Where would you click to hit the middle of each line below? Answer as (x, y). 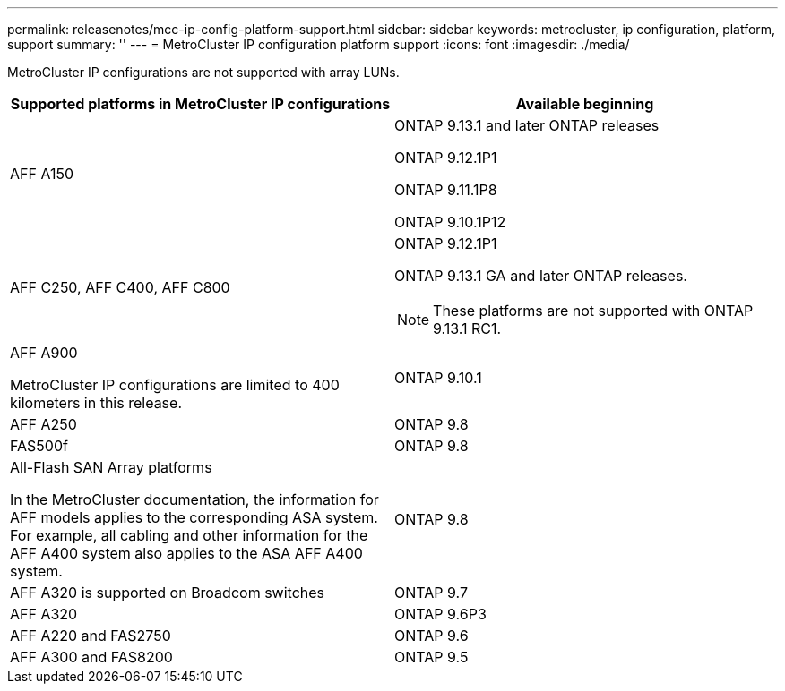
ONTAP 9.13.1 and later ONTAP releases (527, 125)
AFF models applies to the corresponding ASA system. (194, 517)
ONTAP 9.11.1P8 (446, 190)
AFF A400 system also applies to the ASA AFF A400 (186, 553)
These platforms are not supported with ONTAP (593, 311)
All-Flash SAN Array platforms (111, 467)
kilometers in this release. (96, 403)
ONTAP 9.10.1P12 (450, 222)
